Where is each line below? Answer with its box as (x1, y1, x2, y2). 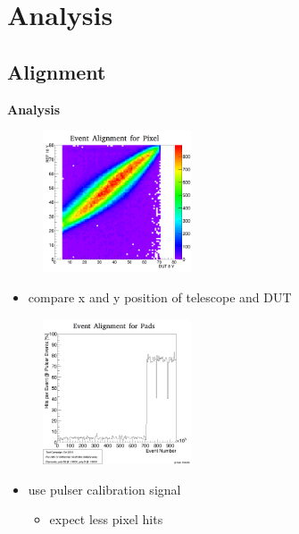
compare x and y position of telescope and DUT (28, 287, 292, 306)
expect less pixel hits (49, 510, 163, 529)
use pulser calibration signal (28, 479, 181, 498)
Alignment (7, 57, 106, 85)
